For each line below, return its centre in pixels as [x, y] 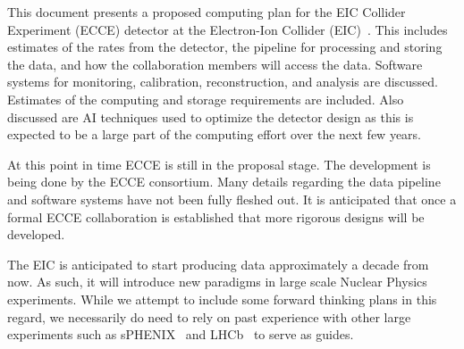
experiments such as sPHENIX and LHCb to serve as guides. [181, 334]
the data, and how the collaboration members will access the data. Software [215, 64]
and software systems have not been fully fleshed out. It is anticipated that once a [232, 199]
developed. [36, 234]
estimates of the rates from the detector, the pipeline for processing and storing [225, 47]
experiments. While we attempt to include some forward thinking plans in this [222, 299]
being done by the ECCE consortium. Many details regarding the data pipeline [224, 182]
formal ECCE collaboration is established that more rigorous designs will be [216, 216]
